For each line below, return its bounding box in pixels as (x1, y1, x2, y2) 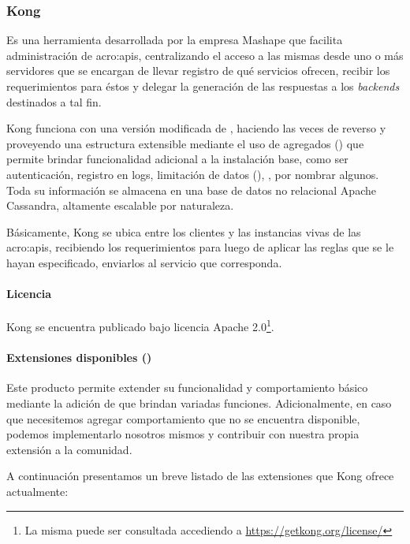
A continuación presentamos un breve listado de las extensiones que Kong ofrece (6, 468, 394, 484)
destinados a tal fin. (6, 93, 102, 110)
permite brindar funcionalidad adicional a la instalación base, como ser (6, 151, 348, 167)
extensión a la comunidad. (6, 441, 132, 457)
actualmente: (6, 483, 69, 499)
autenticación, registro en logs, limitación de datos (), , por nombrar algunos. (6, 166, 379, 182)
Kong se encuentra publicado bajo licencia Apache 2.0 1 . (6, 316, 274, 334)
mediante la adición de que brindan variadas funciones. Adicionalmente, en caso (6, 394, 392, 411)
